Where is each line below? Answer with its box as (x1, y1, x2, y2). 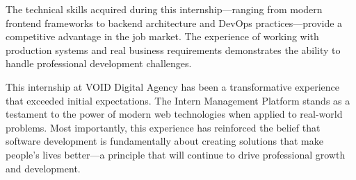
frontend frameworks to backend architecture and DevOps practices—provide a (6, 15, 343, 30)
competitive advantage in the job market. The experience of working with (6, 29, 319, 44)
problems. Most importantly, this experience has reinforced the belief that (6, 120, 321, 134)
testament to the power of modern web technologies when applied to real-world (6, 107, 343, 121)
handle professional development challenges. (6, 56, 192, 71)
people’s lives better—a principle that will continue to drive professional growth (6, 147, 346, 161)
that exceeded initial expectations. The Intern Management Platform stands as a (6, 93, 350, 107)
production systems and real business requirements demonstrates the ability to (6, 42, 341, 57)
